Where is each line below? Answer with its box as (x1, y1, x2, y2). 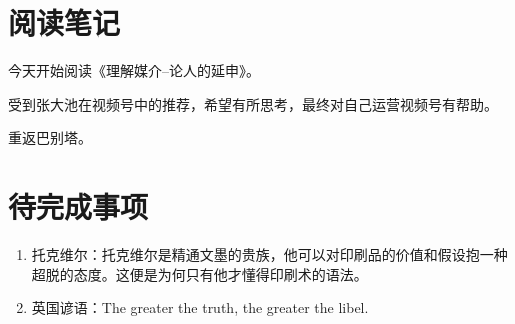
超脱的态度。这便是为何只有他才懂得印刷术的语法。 (31, 263, 368, 284)
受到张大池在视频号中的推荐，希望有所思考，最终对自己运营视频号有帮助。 (8, 93, 498, 114)
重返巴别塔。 (8, 127, 92, 148)
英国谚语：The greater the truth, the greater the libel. (31, 297, 369, 318)
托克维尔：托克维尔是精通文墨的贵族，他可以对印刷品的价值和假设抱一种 (31, 244, 508, 265)
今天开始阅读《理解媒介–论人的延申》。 (8, 60, 260, 81)
